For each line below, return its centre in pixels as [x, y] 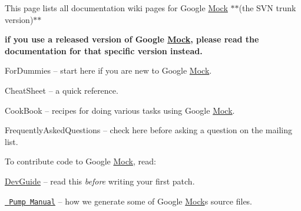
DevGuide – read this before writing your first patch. [100, 181]
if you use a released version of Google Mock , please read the [132, 39]
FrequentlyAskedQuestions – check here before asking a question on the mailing [148, 130]
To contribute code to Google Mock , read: [80, 161]
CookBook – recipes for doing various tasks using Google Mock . [120, 110]
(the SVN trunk [267, 8]
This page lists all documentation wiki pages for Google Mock [116, 8]
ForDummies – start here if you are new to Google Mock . [108, 70]
